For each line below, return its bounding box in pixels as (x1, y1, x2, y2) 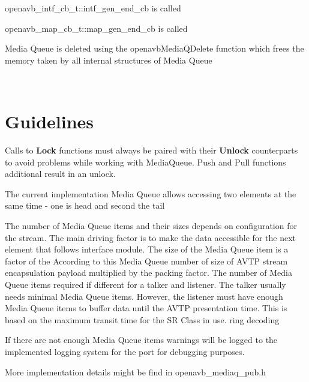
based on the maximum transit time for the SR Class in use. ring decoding (5, 313, 280, 326)
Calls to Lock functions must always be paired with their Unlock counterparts (5, 144, 298, 157)
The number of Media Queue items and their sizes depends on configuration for (5, 219, 297, 232)
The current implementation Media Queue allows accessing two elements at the (5, 187, 296, 200)
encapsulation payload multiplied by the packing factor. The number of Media (5, 266, 292, 279)
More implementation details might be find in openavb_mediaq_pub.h (5, 365, 266, 378)
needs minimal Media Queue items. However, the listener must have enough (5, 290, 283, 302)
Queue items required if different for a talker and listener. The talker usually (5, 278, 286, 291)
